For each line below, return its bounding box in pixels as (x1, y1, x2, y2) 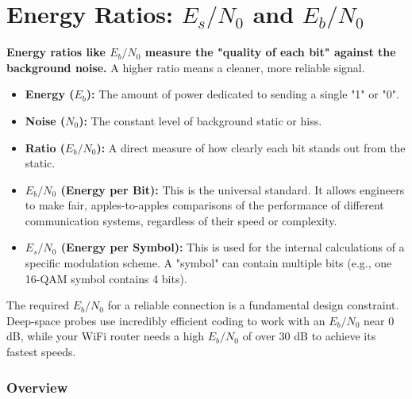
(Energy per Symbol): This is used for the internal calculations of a (60, 239, 405, 255)
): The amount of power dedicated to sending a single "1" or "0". (86, 86, 399, 102)
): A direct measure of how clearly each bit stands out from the (96, 139, 406, 155)
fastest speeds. (6, 343, 76, 360)
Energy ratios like (6, 44, 106, 60)
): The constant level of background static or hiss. (79, 112, 322, 129)
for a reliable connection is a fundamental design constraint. (107, 297, 399, 313)
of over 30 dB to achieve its (242, 328, 376, 344)
